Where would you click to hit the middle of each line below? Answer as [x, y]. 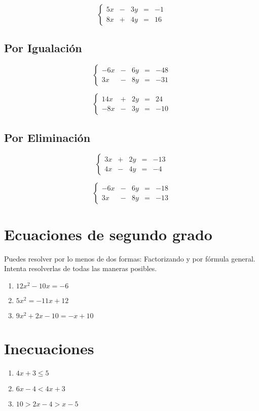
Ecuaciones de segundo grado [108, 234]
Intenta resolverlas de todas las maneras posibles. [81, 268]
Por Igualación [43, 48]
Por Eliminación [47, 137]
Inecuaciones [49, 348]
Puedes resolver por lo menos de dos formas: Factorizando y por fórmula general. [130, 258]
